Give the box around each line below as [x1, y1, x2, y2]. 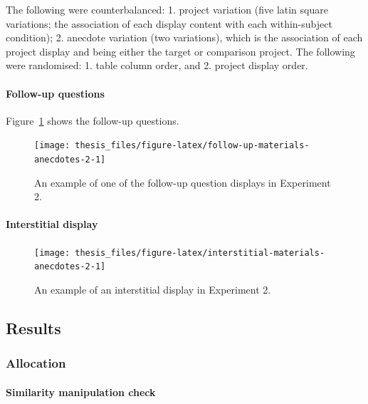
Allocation [6, 354, 66, 372]
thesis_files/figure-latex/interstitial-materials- [75, 247, 325, 258]
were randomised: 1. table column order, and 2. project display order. [6, 58, 308, 73]
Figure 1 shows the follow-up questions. [6, 113, 179, 128]
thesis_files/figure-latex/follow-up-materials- [75, 140, 310, 151]
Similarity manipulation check [6, 384, 156, 399]
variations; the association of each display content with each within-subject [6, 16, 332, 31]
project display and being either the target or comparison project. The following [6, 43, 355, 58]
